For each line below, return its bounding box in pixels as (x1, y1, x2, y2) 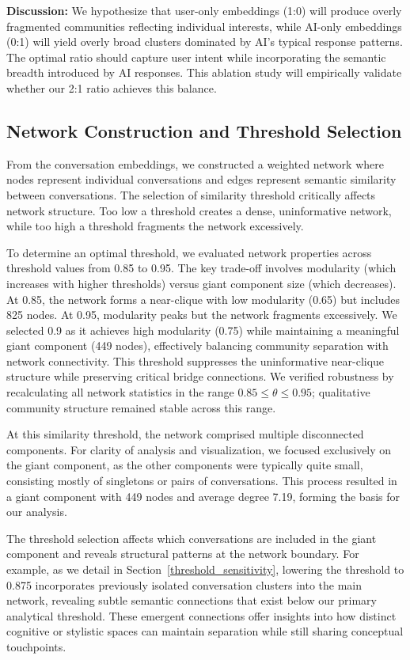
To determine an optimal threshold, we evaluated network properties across (6, 244, 372, 260)
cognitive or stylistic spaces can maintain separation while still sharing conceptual (6, 623, 404, 639)
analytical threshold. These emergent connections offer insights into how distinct (6, 607, 397, 624)
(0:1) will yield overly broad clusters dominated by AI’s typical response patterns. (6, 33, 403, 50)
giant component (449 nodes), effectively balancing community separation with (6, 337, 389, 354)
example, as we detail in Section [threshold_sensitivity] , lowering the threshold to (6, 561, 404, 578)
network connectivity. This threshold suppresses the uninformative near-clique (6, 352, 385, 369)
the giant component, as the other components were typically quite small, (6, 457, 363, 473)
